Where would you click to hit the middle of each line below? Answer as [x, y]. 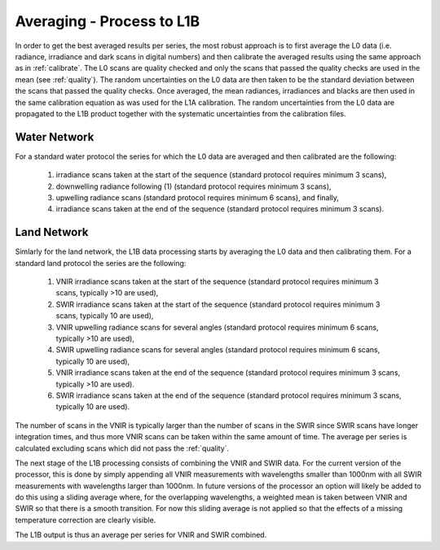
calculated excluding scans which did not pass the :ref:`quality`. [122, 448]
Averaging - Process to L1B [108, 21]
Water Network [55, 137]
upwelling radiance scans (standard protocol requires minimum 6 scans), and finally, [198, 197]
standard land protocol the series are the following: [101, 263]
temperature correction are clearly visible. [86, 520]
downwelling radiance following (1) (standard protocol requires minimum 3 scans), [194, 186]
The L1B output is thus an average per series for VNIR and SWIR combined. [141, 535]
